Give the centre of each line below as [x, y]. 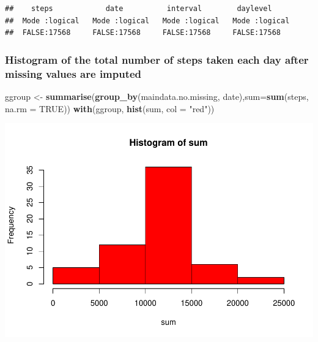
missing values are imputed [73, 73]
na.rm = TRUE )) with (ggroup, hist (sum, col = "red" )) [110, 108]
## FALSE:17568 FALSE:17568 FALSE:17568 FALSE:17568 [143, 33]
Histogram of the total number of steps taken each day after [157, 59]
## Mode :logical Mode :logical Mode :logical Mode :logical [147, 21]
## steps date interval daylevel [139, 9]
